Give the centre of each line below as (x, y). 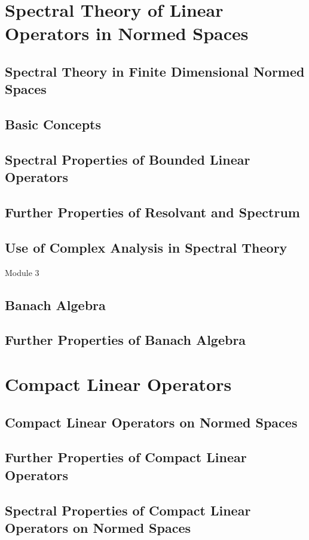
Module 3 (22, 272)
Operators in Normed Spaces (127, 33)
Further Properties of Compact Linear (126, 457)
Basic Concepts (53, 124)
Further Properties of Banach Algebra (126, 340)
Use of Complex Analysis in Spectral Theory (146, 247)
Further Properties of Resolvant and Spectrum (152, 212)
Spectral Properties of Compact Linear (128, 510)
